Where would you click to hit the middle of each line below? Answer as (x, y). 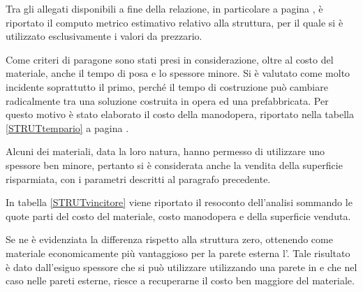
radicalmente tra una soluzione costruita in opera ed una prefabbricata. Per (167, 100)
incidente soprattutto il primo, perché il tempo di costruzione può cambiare (167, 86)
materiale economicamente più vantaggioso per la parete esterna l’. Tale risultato (178, 253)
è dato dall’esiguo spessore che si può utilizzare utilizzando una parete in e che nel (181, 267)
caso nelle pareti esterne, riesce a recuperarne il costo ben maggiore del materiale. (180, 280)
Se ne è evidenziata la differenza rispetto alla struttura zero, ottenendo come (169, 239)
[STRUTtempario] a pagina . (67, 127)
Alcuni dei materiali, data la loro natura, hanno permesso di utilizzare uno (165, 151)
